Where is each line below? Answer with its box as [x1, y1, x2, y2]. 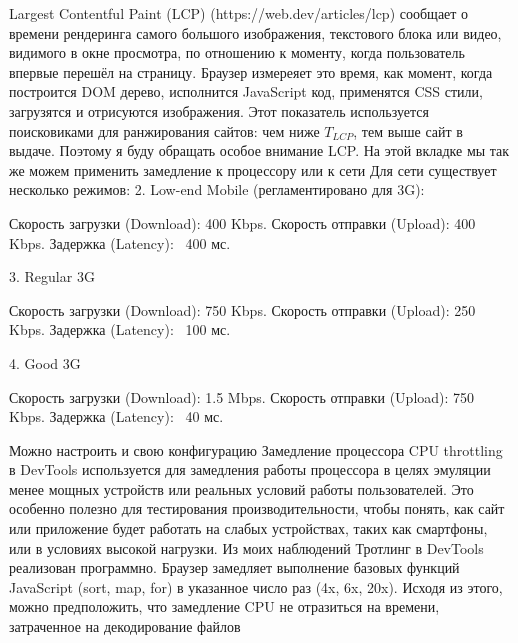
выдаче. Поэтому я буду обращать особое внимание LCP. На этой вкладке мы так [9, 140, 510, 161]
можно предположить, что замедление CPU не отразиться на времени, [9, 596, 440, 617]
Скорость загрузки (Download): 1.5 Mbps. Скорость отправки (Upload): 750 [9, 386, 475, 407]
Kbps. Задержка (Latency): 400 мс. [9, 232, 231, 253]
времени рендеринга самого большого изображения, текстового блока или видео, [9, 22, 502, 43]
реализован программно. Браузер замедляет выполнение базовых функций [9, 557, 460, 578]
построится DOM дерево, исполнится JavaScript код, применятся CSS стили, [9, 81, 483, 102]
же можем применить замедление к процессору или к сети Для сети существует [9, 159, 497, 180]
